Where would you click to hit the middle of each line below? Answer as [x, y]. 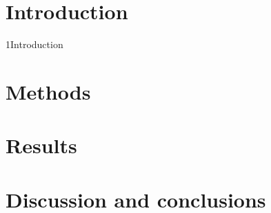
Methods [48, 91]
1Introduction [34, 44]
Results [41, 145]
